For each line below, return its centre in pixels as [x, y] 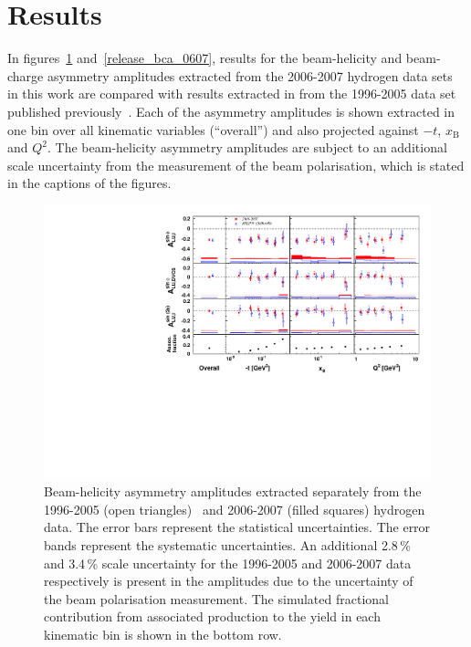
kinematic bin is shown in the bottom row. [163, 634]
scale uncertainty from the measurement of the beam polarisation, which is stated [236, 165]
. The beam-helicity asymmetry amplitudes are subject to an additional [247, 147]
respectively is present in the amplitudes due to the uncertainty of [229, 581]
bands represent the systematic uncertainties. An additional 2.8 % [227, 544]
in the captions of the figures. [89, 183]
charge [26, 75]
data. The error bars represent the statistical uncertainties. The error [237, 527]
